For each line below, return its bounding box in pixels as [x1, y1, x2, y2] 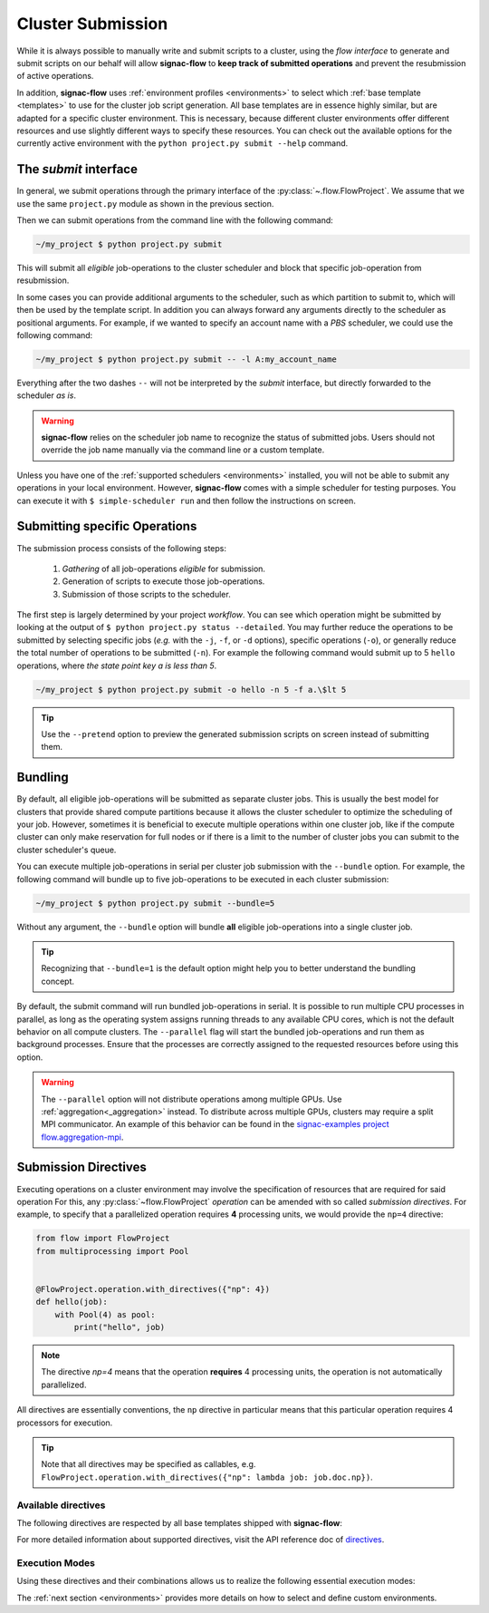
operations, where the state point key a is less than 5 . [16, 660, 217, 671]
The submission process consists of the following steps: [16, 542, 226, 553]
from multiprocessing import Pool [35, 1246, 189, 1256]
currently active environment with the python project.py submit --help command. [16, 138, 349, 149]
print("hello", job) [73, 1322, 166, 1333]
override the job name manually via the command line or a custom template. [41, 444, 325, 455]
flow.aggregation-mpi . [41, 1132, 124, 1142]
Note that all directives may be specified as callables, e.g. [41, 1459, 256, 1470]
